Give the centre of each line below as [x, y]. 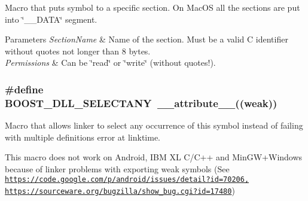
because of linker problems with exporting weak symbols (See [117, 168]
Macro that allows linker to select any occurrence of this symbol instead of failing [154, 125]
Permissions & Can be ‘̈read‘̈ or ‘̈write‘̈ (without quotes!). [110, 63]
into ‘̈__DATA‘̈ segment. [51, 19]
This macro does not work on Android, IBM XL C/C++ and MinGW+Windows [154, 157]
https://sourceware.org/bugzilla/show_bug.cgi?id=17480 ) [120, 191]
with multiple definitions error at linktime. [83, 137]
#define [24, 89]
